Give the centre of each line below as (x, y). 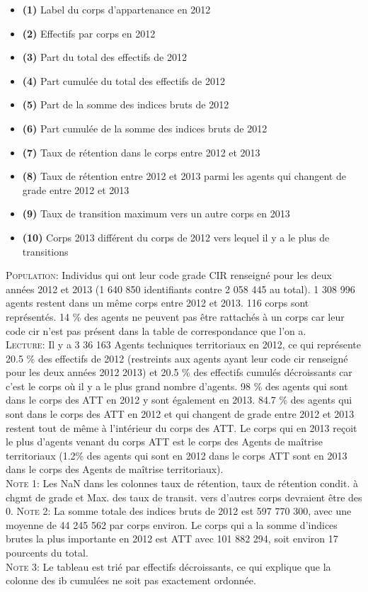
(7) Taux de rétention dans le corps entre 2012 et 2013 (141, 152)
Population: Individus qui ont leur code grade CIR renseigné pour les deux (169, 275)
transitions (45, 251)
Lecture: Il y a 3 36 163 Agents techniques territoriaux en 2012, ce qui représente (183, 345)
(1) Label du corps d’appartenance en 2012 (116, 9)
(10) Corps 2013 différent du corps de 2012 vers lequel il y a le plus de (176, 237)
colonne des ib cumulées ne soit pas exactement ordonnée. (131, 580)
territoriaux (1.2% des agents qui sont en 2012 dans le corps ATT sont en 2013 (177, 455)
